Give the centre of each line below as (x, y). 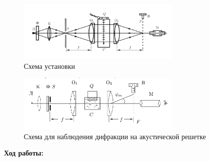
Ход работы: (24, 153)
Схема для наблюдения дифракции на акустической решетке (115, 136)
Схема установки (49, 66)
